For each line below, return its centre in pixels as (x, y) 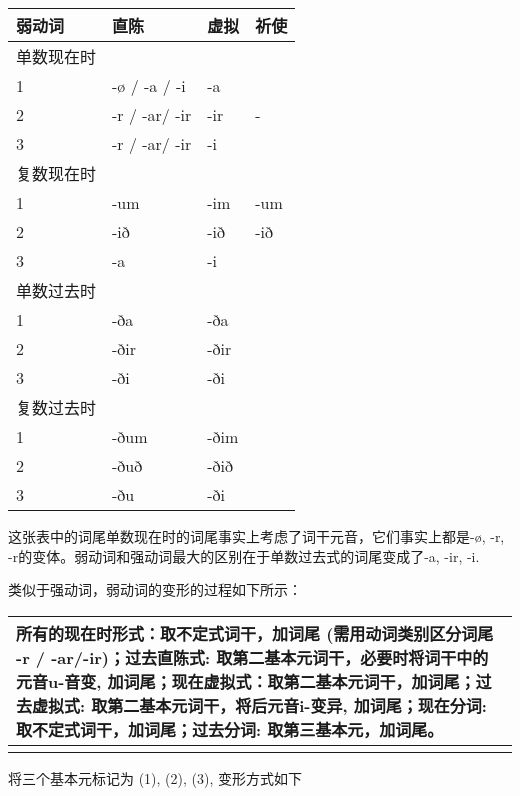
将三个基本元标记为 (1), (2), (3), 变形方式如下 (155, 777)
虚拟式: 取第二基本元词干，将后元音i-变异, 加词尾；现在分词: (259, 705)
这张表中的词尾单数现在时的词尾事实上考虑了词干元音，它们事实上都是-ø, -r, (256, 536)
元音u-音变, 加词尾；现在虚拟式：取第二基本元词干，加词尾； (246, 681)
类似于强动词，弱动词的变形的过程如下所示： (155, 589)
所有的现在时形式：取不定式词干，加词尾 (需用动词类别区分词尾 (255, 633)
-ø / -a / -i (149, 85)
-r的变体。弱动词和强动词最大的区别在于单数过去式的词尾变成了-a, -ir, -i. (244, 555)
